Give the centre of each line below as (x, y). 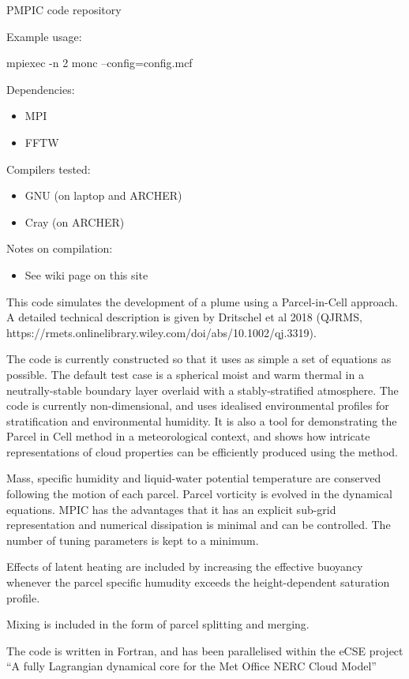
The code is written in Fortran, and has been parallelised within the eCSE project (205, 650)
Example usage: (44, 36)
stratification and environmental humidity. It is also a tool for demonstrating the (202, 420)
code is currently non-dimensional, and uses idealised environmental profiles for (198, 405)
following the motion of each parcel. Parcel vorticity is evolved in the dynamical (199, 494)
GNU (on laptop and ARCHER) (103, 195)
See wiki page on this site (86, 274)
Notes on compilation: (60, 248)
